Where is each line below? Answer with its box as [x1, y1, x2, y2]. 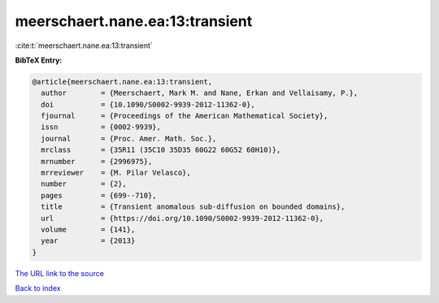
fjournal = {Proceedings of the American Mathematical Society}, [41, 111, 328, 121]
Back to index [15, 284, 61, 293]
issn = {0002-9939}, [41, 123, 162, 132]
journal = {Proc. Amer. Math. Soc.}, [41, 134, 217, 143]
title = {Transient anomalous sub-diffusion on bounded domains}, [41, 202, 346, 211]
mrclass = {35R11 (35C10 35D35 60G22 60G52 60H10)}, [41, 145, 281, 154]
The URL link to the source [15, 268, 105, 278]
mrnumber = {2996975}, [41, 157, 153, 166]
